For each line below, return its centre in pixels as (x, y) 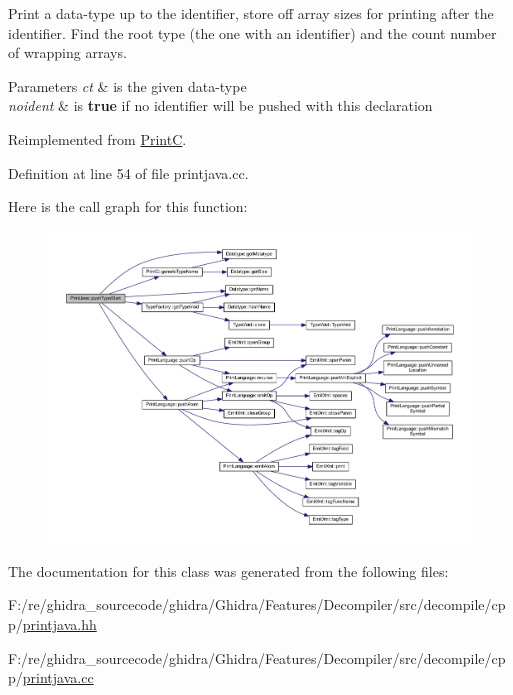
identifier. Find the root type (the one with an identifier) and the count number (252, 32)
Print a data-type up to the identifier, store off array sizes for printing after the (251, 13)
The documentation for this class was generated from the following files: (228, 570)
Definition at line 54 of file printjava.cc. (128, 172)
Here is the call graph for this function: (128, 206)
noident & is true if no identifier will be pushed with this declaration (220, 105)
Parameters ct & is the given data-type (127, 85)
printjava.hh (59, 624)
